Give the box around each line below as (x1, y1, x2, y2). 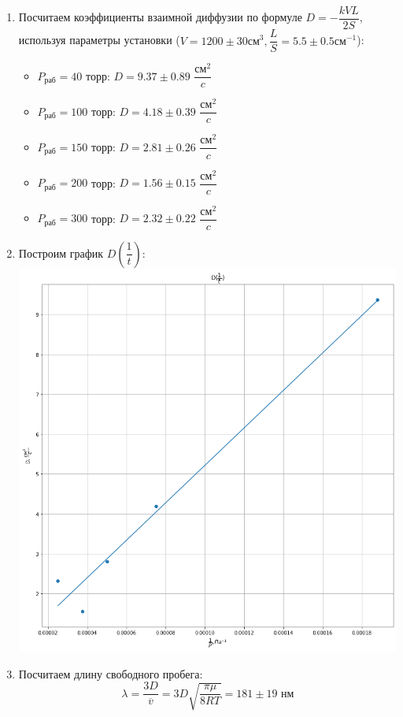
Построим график (18, 244, 104, 261)
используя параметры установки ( (18, 32, 180, 48)
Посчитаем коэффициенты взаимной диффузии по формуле (18, 9, 302, 25)
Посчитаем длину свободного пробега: (18, 665, 203, 682)
